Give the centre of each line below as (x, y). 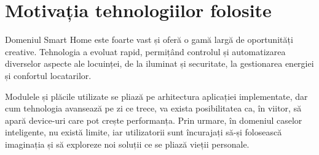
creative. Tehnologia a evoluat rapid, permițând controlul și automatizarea (145, 51)
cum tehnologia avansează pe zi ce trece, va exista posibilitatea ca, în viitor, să (153, 108)
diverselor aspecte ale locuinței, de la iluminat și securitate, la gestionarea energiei (159, 63)
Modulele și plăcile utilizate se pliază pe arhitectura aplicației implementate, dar (156, 96)
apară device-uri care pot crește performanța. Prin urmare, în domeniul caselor (154, 120)
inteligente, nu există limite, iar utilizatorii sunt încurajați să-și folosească (144, 132)
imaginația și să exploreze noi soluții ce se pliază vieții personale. (127, 144)
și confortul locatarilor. (48, 75)
